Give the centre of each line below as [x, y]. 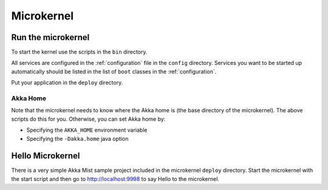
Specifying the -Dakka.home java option [77, 138]
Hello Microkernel [46, 156]
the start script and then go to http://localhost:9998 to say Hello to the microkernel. [115, 178]
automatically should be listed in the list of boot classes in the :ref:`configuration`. [114, 71]
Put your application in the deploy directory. [67, 83]
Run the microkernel [50, 37]
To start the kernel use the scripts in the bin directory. [79, 52]
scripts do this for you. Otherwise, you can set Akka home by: [88, 119]
